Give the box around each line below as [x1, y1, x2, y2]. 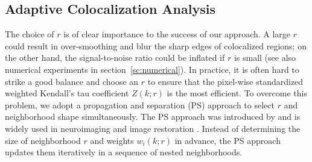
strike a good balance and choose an [5, 75, 139, 87]
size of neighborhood [5, 134, 81, 146]
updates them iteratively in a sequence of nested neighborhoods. [5, 146, 243, 158]
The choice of [5, 28, 54, 40]
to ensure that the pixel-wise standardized [147, 75, 304, 87]
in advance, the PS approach [174, 134, 281, 146]
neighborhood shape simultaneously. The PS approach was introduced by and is [5, 110, 301, 123]
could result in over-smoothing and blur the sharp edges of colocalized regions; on [5, 39, 307, 52]
